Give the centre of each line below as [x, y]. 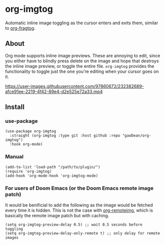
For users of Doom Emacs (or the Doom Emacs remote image [80, 188]
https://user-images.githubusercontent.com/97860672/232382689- [75, 86]
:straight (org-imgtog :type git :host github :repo [65, 136]
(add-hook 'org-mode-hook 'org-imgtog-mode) [52, 176]
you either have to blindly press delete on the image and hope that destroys [82, 61]
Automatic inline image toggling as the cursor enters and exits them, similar [82, 23]
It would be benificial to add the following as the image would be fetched [79, 205]
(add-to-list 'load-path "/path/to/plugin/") [53, 167]
